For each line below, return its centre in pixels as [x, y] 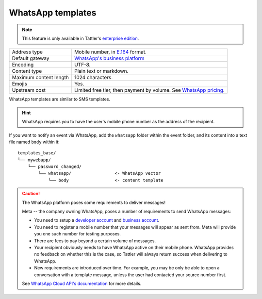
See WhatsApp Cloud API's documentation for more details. [82, 283]
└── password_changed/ [55, 167]
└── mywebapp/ [34, 160]
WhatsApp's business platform [109, 58]
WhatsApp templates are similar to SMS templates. [60, 99]
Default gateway [31, 58]
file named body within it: [34, 142]
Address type [27, 52]
